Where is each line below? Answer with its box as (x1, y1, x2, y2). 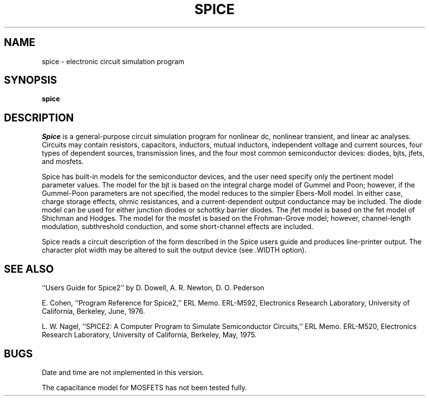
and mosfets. (42, 157, 84, 166)
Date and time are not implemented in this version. (42, 368, 204, 376)
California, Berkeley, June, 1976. (42, 307, 145, 316)
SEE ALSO (4, 262, 54, 275)
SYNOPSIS (4, 74, 57, 87)
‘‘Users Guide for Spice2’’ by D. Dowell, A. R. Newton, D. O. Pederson (42, 283, 264, 292)
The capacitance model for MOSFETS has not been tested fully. (42, 383, 247, 392)
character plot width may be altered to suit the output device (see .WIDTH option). (42, 246, 307, 255)
